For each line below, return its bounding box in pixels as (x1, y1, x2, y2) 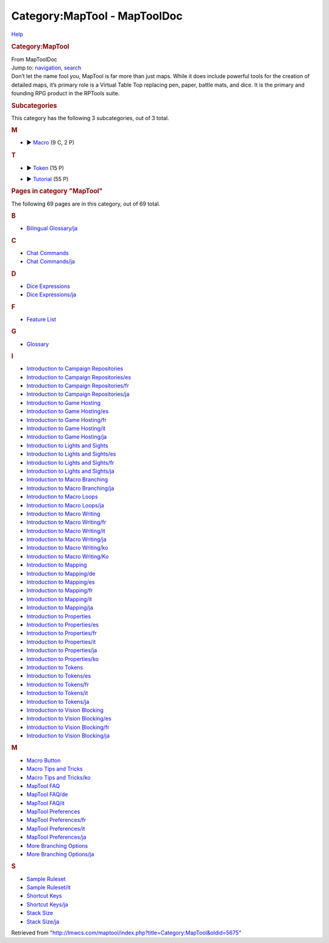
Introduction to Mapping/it (26, 595, 93, 603)
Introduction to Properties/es (26, 621, 99, 628)
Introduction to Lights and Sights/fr (26, 459, 115, 466)
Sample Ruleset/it (26, 884, 71, 891)
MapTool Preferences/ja (26, 833, 87, 841)
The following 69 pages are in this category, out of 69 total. (11, 200, 161, 207)
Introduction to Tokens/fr (26, 681, 90, 688)
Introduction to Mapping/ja (26, 604, 94, 611)
